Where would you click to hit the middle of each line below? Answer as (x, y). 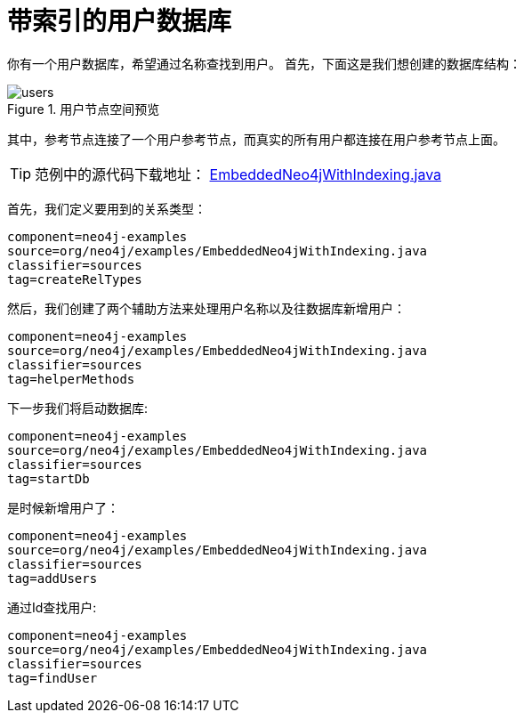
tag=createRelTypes (75, 279)
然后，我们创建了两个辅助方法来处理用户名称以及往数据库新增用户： (206, 308)
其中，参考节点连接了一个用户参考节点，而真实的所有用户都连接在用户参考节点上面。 (256, 139)
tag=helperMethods (71, 379)
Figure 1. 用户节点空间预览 (84, 109)
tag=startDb (48, 478)
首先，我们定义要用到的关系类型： (107, 208)
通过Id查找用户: (52, 607)
